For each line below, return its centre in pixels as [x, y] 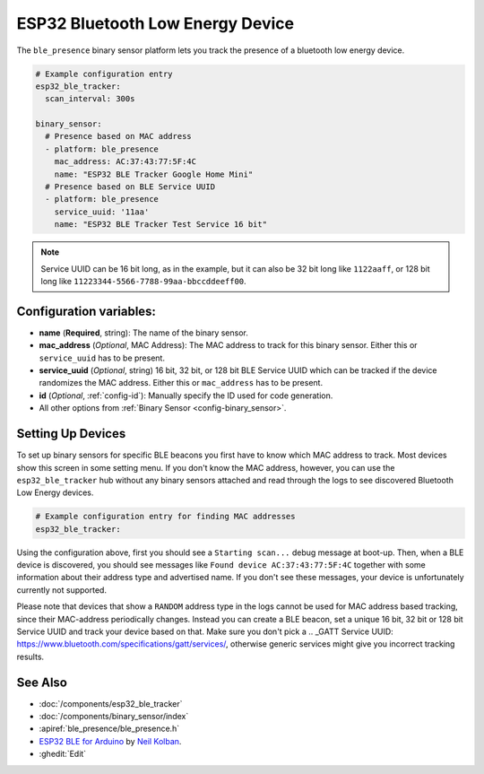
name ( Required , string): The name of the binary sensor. [143, 333]
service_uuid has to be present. [102, 358]
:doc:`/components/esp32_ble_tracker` [111, 703]
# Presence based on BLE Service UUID [130, 187]
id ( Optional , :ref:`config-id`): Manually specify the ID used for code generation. [186, 396]
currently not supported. [62, 590]
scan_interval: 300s [90, 99]
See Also [42, 682]
